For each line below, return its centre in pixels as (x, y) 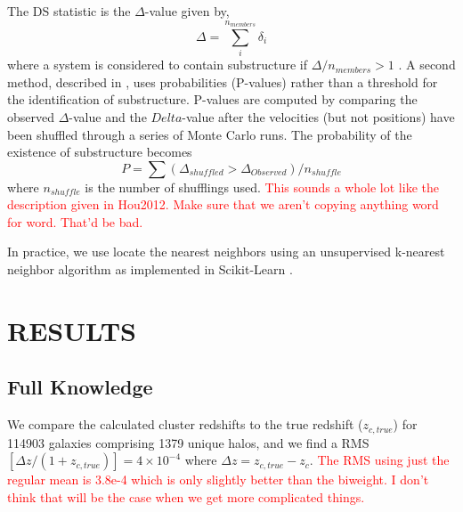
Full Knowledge (80, 387)
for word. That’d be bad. (75, 221)
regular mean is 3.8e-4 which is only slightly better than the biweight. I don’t (218, 479)
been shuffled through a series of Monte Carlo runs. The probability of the (210, 134)
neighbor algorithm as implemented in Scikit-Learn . (150, 269)
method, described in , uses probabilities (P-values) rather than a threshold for (223, 81)
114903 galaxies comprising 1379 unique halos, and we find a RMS (188, 442)
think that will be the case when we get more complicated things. (186, 496)
